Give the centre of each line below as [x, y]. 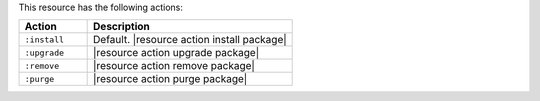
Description [121, 27]
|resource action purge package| [170, 79]
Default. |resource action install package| [190, 40]
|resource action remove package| [174, 66]
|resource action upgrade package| [176, 53]
